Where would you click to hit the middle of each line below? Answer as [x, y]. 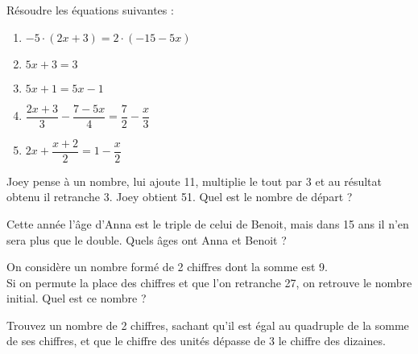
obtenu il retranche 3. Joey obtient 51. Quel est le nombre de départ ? [180, 197]
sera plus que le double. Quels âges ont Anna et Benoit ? [147, 239]
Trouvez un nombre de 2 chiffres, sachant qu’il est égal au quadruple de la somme [208, 325]
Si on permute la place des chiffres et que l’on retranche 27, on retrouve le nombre [209, 282]
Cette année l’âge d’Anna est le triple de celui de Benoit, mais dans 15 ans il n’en [208, 223]
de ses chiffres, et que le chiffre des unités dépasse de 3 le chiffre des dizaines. [196, 341]
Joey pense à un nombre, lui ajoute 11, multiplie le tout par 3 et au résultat [194, 181]
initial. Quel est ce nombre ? [77, 298]
